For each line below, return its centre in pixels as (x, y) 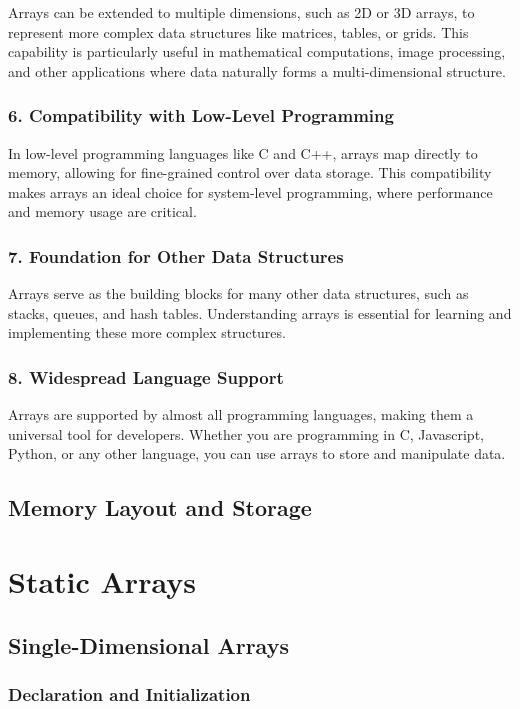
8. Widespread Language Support (146, 376)
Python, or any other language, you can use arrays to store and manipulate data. (257, 453)
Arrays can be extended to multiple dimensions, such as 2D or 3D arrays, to (241, 12)
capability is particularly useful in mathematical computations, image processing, (257, 51)
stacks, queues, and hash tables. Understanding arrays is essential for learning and (260, 312)
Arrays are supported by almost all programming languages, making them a (241, 414)
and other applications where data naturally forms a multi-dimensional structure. (257, 70)
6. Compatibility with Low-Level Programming (201, 115)
